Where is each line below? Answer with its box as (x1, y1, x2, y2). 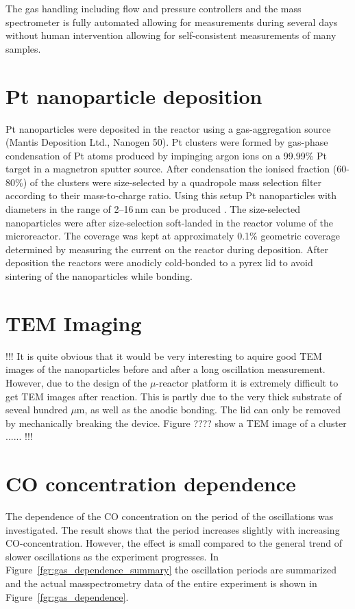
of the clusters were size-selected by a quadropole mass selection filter (29, 174, 322, 189)
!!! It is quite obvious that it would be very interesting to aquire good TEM (5, 348, 322, 363)
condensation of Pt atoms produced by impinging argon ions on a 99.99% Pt (5, 148, 327, 162)
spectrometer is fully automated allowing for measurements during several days (5, 14, 338, 29)
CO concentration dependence (5, 469, 296, 497)
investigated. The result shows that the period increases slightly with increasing (5, 522, 340, 536)
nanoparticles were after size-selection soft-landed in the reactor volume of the (5, 215, 334, 229)
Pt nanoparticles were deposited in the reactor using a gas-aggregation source (5, 121, 331, 135)
